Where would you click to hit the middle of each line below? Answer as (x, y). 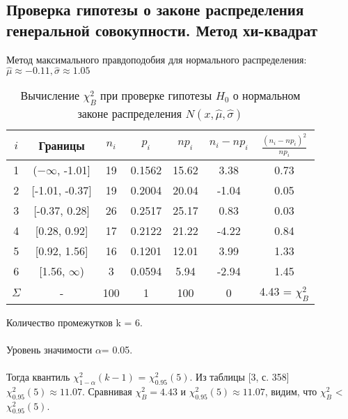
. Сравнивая (107, 391)
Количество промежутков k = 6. (74, 322)
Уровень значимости (49, 349)
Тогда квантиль (38, 377)
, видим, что (291, 391)
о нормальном (267, 96)
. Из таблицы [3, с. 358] (239, 377)
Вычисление (50, 96)
